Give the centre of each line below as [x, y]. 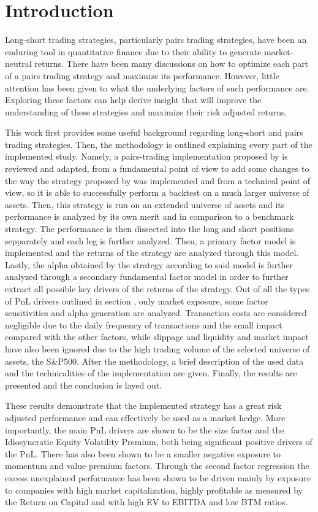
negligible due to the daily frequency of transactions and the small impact [144, 324]
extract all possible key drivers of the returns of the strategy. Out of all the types [157, 289]
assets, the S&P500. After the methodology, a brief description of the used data [154, 361]
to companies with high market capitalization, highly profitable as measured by [154, 490]
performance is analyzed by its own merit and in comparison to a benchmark [150, 216]
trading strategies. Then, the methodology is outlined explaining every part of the [159, 144]
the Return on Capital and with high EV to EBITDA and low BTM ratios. [146, 502]
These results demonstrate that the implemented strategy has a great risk [143, 405]
